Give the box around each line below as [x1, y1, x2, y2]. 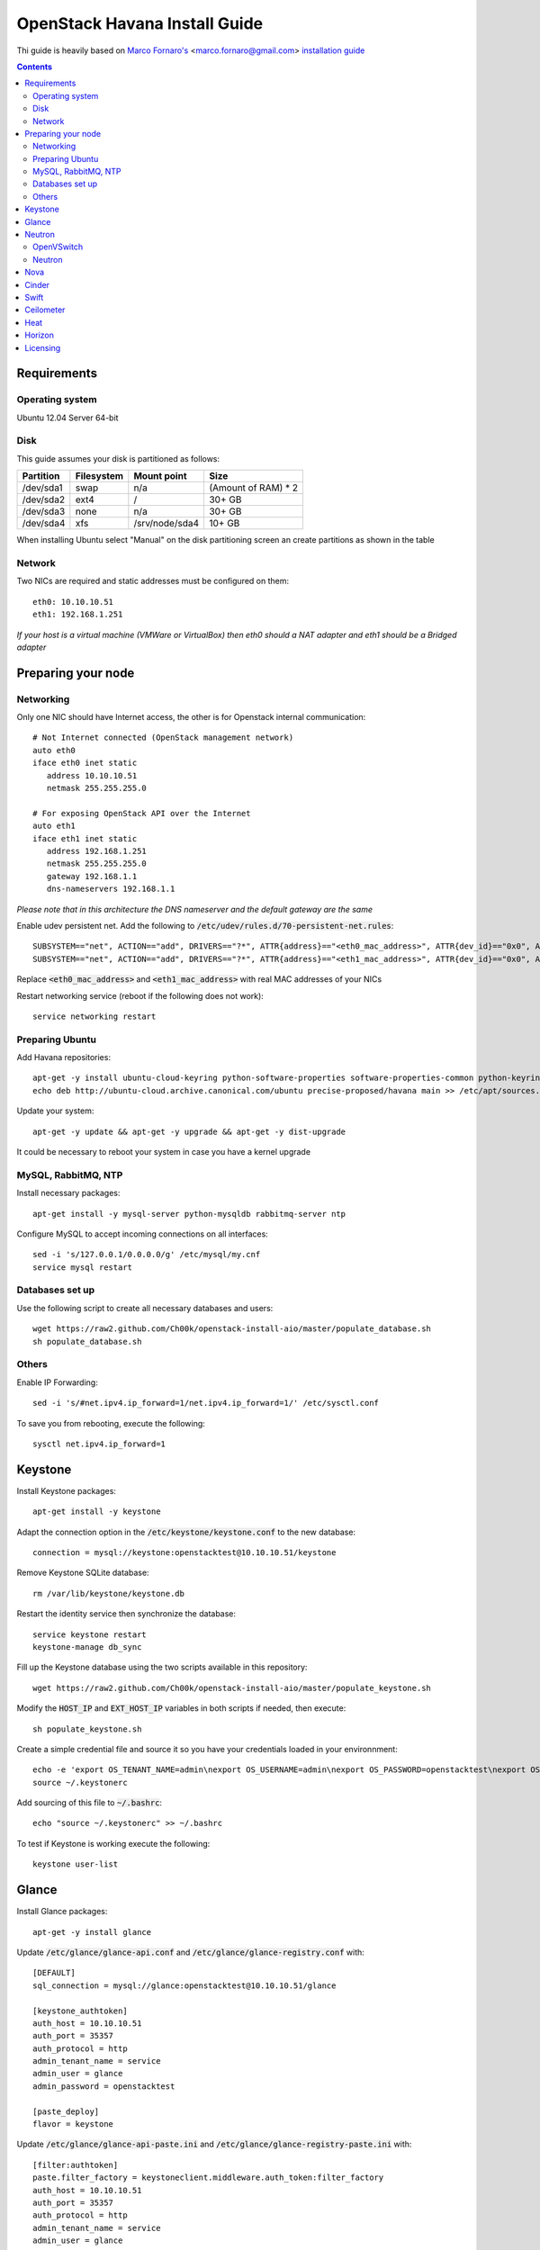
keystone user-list [32, 1859, 119, 1869]
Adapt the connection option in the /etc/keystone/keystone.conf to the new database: [16, 1526, 355, 1537]
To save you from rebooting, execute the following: [16, 1417, 206, 1428]
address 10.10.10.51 [46, 770, 138, 780]
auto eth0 [32, 745, 76, 755]
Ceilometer [24, 304, 66, 315]
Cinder [24, 279, 49, 290]
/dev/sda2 [22, 493, 66, 506]
